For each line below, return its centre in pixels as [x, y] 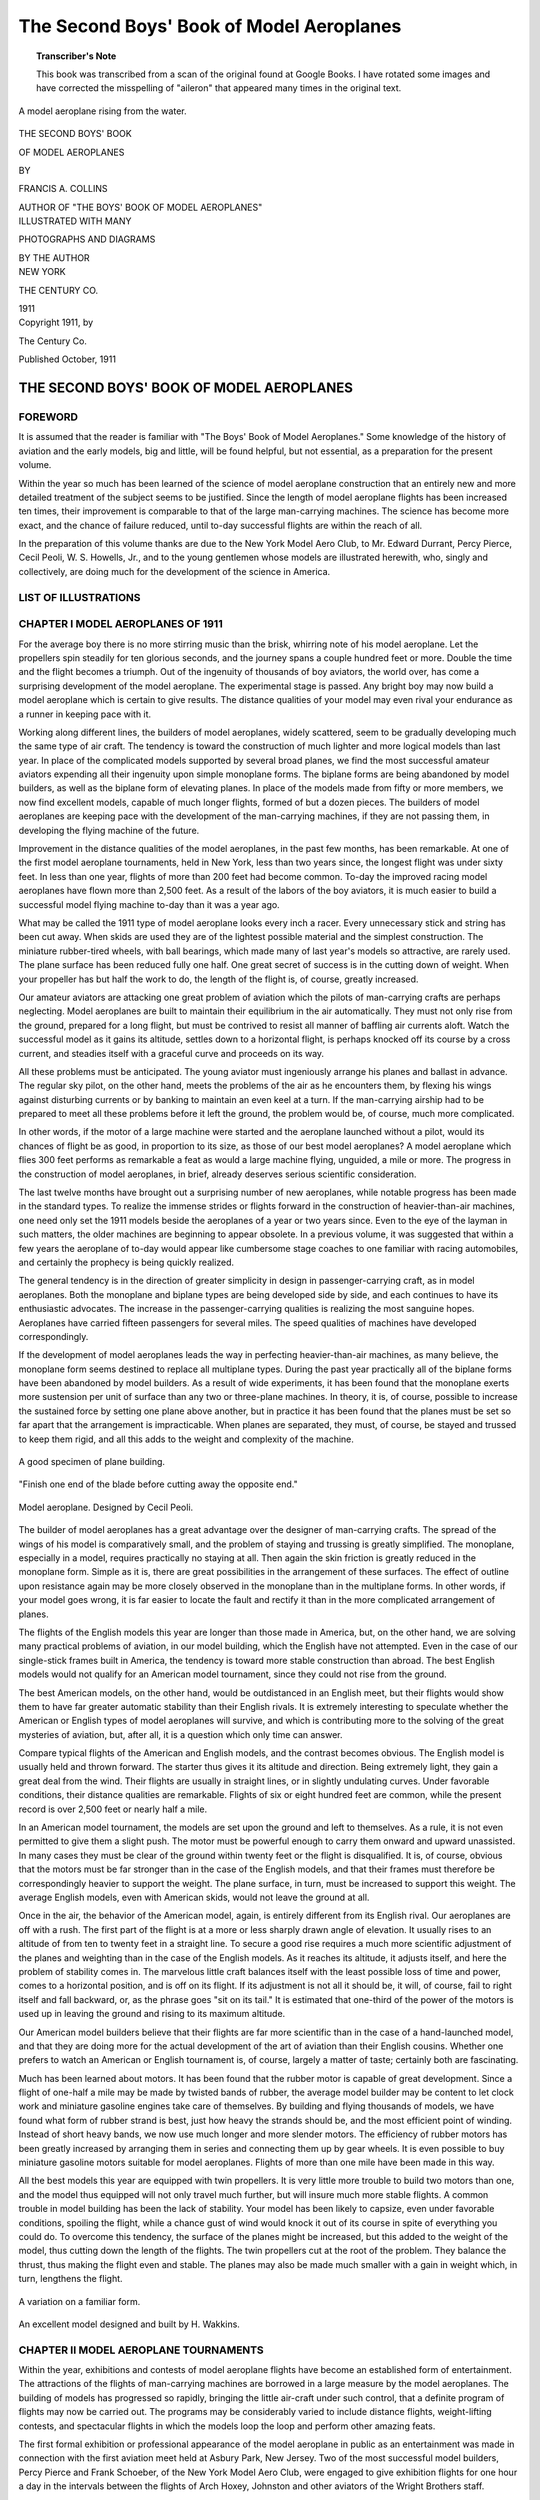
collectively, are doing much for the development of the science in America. [174, 571]
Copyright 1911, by [56, 322]
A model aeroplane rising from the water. [102, 111]
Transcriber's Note [76, 56]
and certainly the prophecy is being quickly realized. [126, 1262]
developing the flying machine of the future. [109, 830]
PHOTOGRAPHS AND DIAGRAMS [87, 239]
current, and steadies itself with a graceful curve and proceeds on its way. [171, 1053]
